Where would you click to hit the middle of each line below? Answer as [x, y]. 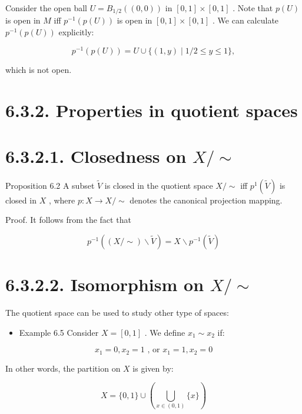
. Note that [253, 8]
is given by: [153, 368]
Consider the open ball [46, 8]
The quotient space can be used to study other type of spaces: [117, 313]
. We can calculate [246, 20]
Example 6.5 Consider [59, 332]
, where [62, 200]
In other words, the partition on [63, 368]
